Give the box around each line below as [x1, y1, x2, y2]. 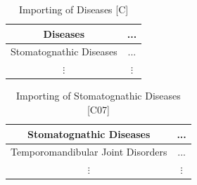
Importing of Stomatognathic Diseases [16, 88, 181, 103]
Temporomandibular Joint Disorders [11, 144, 167, 159]
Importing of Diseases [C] [18, 2, 129, 16]
